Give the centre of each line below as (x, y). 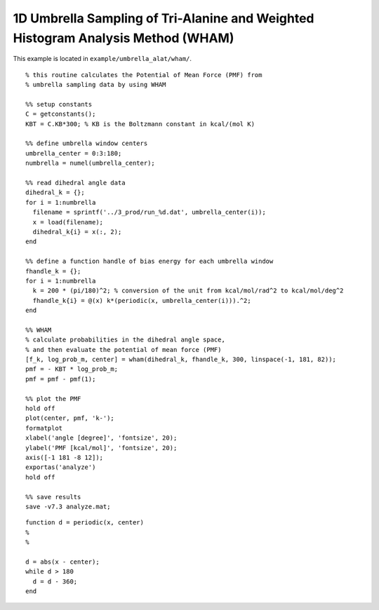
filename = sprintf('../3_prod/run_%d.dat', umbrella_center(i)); (149, 212)
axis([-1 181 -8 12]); (65, 457)
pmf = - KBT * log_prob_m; (72, 369)
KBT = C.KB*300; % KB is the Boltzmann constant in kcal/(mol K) (140, 124)
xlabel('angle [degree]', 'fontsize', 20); (101, 438)
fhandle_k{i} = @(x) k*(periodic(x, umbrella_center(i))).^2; (142, 300)
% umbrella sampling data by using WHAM (96, 85)
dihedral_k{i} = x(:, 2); (77, 232)
